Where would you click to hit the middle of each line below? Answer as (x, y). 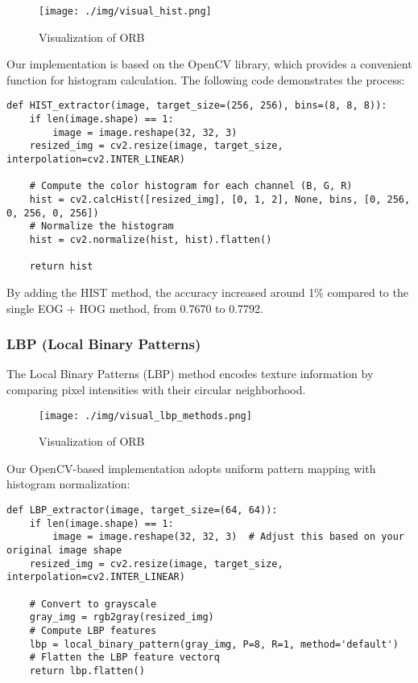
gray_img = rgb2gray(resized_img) (122, 617)
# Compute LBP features (93, 630)
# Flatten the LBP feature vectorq (124, 658)
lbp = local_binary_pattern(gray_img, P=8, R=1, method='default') (214, 644)
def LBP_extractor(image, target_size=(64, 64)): (142, 510)
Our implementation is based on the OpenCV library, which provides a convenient (209, 64)
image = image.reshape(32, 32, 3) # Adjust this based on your (228, 537)
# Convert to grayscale (93, 604)
